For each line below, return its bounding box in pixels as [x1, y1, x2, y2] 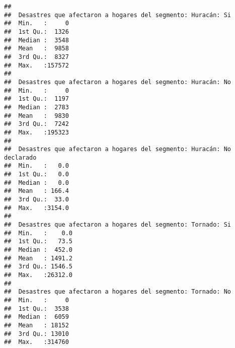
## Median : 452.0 [4, 246, 73, 254]
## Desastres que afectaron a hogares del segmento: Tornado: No [4, 288, 231, 296]
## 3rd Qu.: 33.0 [4, 196, 69, 203]
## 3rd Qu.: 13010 [4, 330, 69, 337]
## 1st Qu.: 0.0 [4, 171, 69, 178]
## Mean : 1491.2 [4, 254, 73, 262]
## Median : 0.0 [4, 179, 69, 186]
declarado [4, 154, 37, 161]
